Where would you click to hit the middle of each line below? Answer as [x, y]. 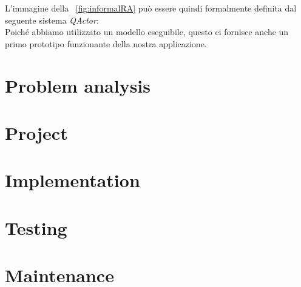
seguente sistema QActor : [52, 20]
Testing [36, 227]
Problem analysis [78, 85]
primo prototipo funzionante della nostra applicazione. [106, 43]
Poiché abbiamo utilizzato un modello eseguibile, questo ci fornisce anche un [147, 32]
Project [36, 132]
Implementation [73, 180]
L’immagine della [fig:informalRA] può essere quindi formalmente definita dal [151, 8]
